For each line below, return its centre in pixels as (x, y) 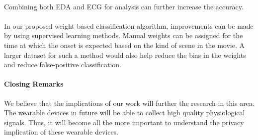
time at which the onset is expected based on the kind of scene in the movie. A (125, 45)
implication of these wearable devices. (61, 132)
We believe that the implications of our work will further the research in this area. (129, 103)
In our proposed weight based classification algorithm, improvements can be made (129, 25)
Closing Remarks (34, 84)
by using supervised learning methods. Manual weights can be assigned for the (124, 35)
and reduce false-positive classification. (63, 65)
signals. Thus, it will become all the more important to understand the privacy (124, 122)
